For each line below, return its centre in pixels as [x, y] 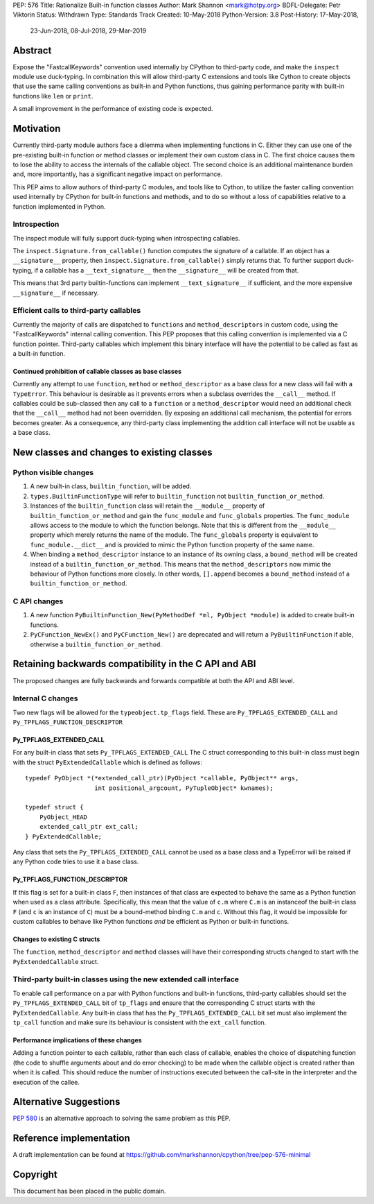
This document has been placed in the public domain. [89, 1191]
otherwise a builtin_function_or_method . [96, 644]
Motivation [37, 129]
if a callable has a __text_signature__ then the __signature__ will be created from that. [167, 270]
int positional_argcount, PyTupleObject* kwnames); [184, 788]
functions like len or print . [53, 96]
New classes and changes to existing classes [113, 453]
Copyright [35, 1175]
